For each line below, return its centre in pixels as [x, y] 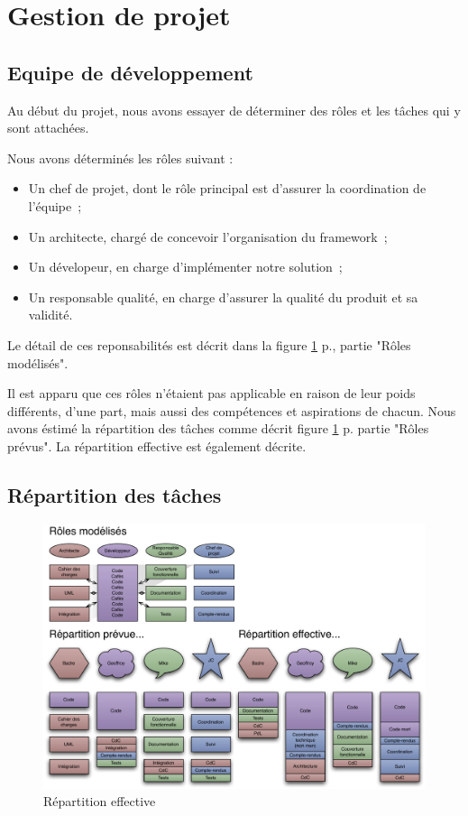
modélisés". [38, 362]
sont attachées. [48, 128]
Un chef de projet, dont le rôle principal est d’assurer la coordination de [227, 188]
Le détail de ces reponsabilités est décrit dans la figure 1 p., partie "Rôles [209, 344]
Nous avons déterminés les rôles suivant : [120, 158]
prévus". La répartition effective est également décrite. [157, 445]
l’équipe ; [55, 205]
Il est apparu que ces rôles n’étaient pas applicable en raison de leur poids [211, 393]
